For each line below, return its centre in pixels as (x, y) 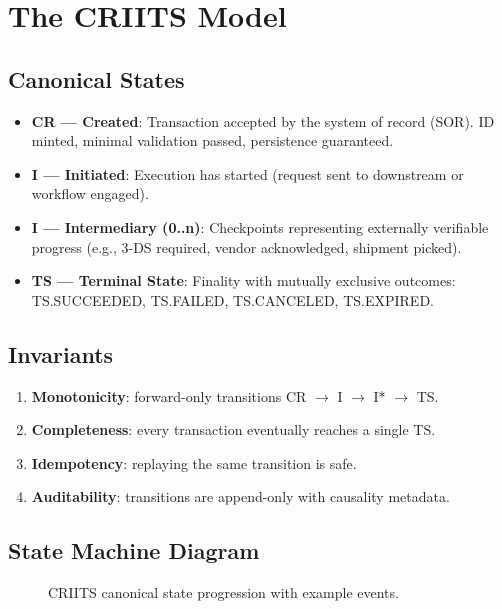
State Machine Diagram (134, 550)
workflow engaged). (90, 193)
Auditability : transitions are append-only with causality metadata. (240, 496)
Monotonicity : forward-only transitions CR (169, 395)
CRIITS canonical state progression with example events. (223, 592)
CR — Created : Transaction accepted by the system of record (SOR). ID (263, 120)
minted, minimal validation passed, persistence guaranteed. (212, 140)
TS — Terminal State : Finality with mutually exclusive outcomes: (243, 280)
